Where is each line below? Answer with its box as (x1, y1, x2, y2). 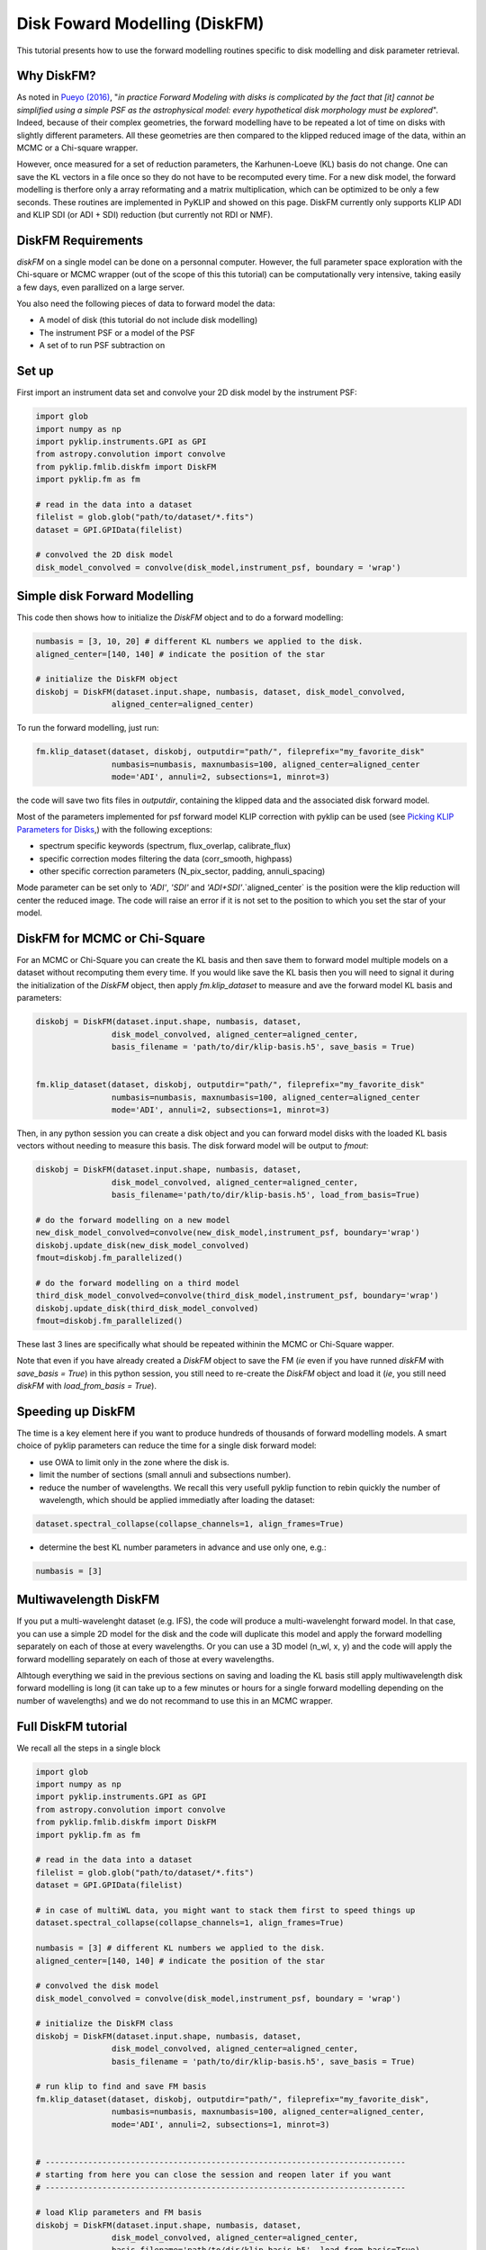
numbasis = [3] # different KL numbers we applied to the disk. (35, 1943, 326, 1953)
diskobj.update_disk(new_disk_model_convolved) (35, 1240, 249, 1250)
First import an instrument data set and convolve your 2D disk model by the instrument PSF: (16, 387, 357, 398)
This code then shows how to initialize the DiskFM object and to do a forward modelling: (16, 612, 344, 623)
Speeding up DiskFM (16, 1404, 136, 1419)
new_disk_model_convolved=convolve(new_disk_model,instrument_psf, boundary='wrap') (35, 1228, 420, 1237)
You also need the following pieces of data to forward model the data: (16, 298, 275, 310)
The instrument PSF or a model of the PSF (39, 327, 195, 337)
